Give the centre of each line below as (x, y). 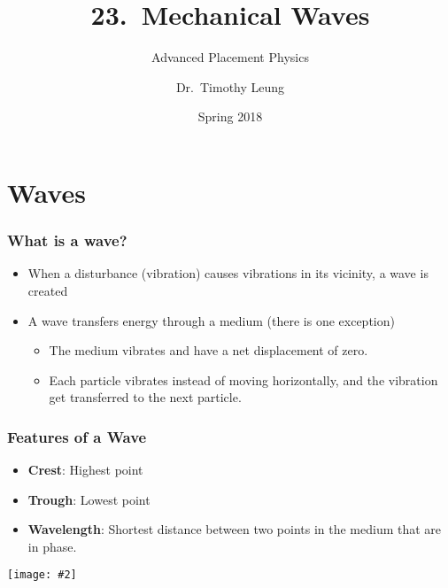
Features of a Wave (77, 436)
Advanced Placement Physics (230, 57)
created (48, 290)
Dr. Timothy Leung (230, 86)
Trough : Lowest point (89, 499)
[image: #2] (42, 575)
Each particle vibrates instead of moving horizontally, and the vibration (243, 379)
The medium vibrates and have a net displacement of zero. (209, 350)
